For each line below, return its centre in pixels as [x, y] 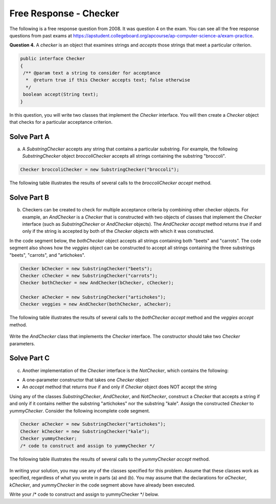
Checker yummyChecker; [49, 439]
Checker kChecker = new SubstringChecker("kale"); [85, 431]
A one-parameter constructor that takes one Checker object [85, 380]
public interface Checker [53, 59]
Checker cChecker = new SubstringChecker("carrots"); [89, 276]
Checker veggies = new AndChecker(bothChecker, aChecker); [96, 304]
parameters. [22, 343]
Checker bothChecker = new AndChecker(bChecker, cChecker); [97, 283]
